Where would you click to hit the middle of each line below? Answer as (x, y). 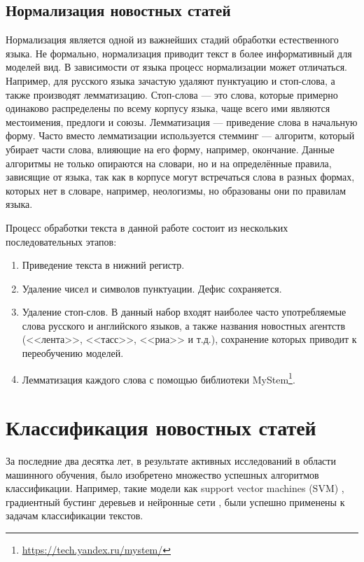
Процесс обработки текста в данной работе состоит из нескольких (147, 227)
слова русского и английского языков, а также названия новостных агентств (184, 325)
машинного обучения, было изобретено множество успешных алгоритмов (162, 474)
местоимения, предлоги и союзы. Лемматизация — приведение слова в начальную (182, 121)
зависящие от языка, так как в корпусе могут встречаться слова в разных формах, (180, 177)
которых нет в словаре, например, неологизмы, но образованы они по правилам (176, 190)
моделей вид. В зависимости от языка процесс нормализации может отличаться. (176, 67)
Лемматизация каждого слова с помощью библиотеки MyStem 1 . (159, 378)
